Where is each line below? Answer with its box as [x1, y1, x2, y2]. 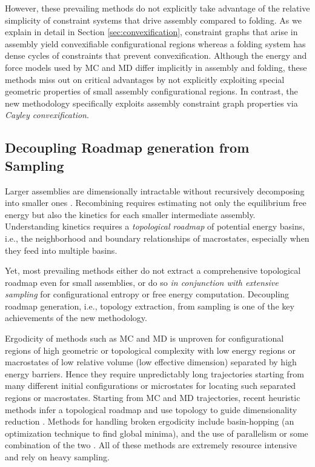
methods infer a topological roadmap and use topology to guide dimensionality [5, 403, 297, 416]
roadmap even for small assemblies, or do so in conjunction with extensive [5, 276, 279, 288]
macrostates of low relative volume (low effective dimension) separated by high [5, 356, 297, 368]
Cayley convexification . [5, 108, 89, 121]
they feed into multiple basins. [5, 243, 118, 256]
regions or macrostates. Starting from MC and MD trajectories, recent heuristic [5, 391, 300, 404]
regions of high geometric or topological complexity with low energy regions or [5, 343, 296, 356]
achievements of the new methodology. [5, 311, 147, 324]
